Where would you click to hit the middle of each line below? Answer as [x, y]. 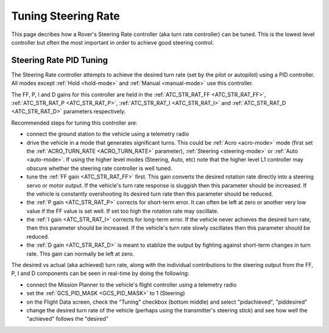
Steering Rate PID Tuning [60, 60]
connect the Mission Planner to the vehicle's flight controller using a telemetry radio [132, 285]
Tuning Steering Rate [65, 16]
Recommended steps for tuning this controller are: [74, 123]
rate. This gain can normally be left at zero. [80, 254]
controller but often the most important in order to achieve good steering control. [113, 42]
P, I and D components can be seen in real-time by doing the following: [100, 273]
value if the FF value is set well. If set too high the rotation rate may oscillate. [122, 211]
